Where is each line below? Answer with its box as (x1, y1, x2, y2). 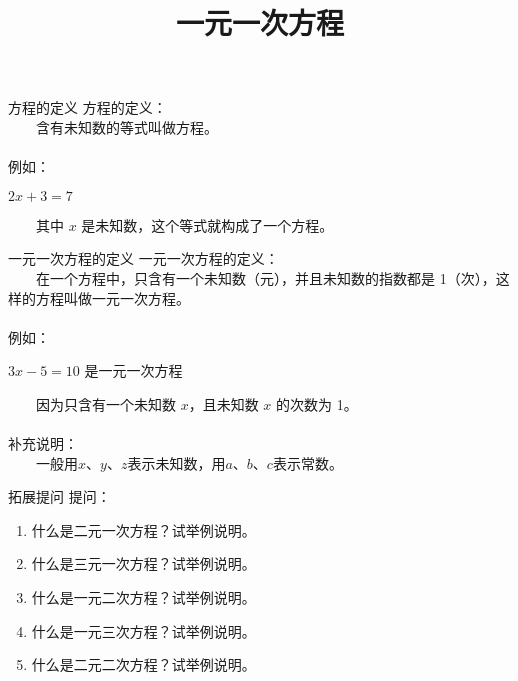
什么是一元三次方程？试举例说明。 (31, 620, 256, 641)
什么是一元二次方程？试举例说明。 (31, 587, 256, 608)
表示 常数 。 (272, 452, 343, 473)
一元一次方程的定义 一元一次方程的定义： (8, 248, 279, 269)
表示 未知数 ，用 (127, 452, 226, 473)
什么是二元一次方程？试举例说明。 (31, 519, 256, 540)
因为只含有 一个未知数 (35, 393, 176, 414)
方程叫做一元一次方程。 (35, 287, 190, 308)
